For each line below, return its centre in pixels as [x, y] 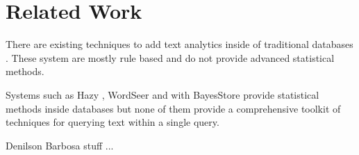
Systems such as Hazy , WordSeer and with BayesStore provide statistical [162, 94]
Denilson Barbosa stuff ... [60, 145]
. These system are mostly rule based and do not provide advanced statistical [170, 57]
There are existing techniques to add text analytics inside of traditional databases [179, 44]
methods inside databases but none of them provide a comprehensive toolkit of [173, 108]
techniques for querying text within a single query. [112, 122]
